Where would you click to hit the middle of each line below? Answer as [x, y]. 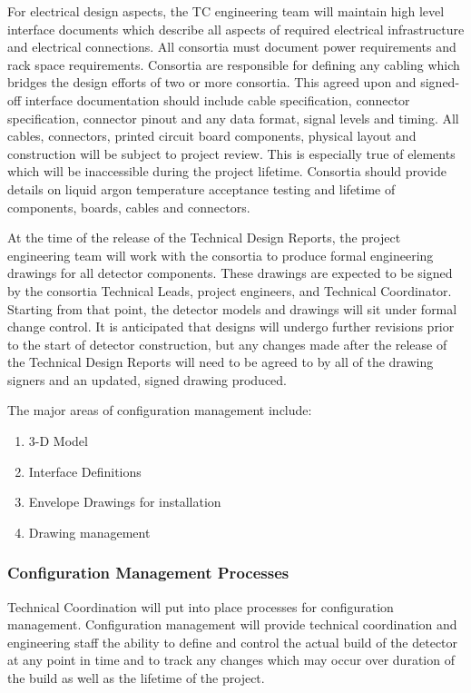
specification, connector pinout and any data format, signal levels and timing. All [233, 118]
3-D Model [58, 441]
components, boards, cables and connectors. [129, 207]
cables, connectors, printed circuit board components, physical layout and [212, 136]
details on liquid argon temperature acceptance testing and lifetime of [201, 188]
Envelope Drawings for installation [125, 502]
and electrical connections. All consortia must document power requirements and [232, 47]
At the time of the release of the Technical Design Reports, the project [204, 238]
